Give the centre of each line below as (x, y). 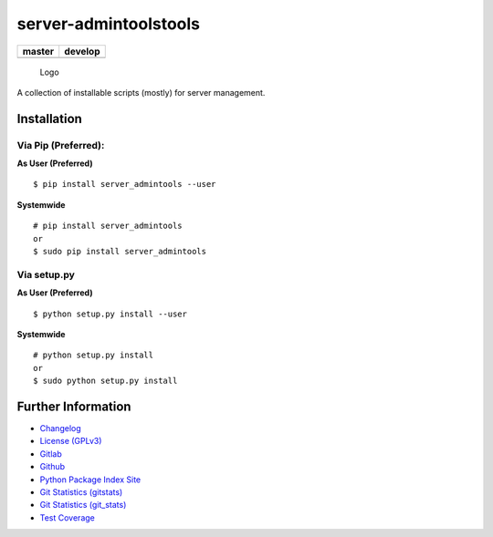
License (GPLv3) (71, 441)
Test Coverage (67, 517)
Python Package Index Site (90, 480)
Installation (49, 119)
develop (82, 51)
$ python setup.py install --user (110, 314)
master (38, 51)
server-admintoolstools (109, 24)
